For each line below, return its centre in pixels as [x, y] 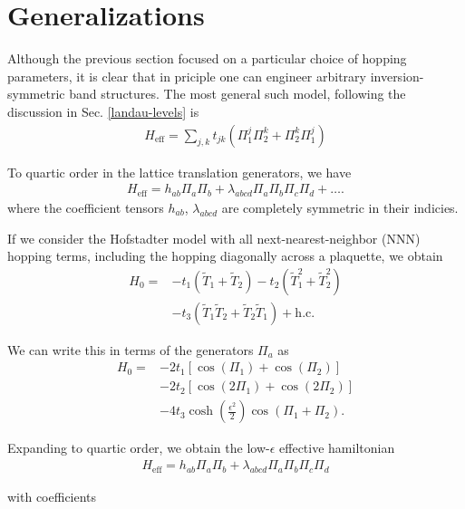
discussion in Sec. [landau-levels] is [103, 111]
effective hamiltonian [337, 448]
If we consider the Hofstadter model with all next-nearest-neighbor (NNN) [214, 238]
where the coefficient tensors [86, 207]
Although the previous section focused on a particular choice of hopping [207, 58]
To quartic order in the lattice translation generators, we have [179, 172]
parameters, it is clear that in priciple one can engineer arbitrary [187, 76]
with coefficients [52, 496]
